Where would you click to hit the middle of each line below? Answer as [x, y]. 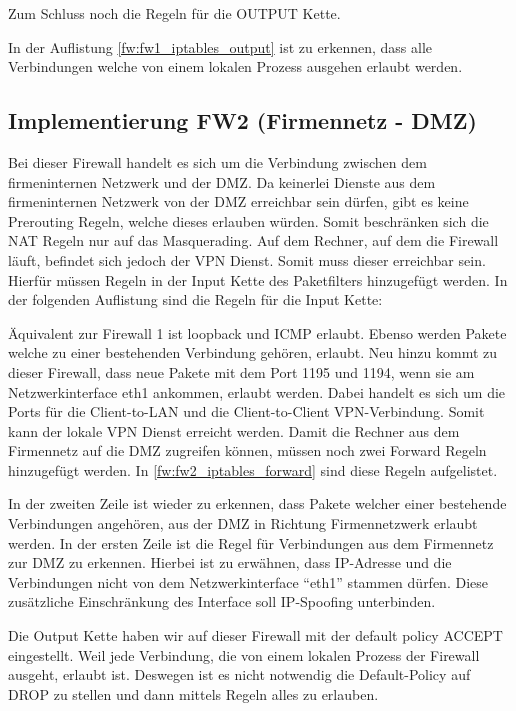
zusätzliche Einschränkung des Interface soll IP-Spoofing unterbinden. [222, 601]
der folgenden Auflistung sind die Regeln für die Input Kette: [195, 299]
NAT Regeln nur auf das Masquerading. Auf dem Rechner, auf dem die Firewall [253, 240]
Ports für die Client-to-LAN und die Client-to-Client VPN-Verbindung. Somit [246, 411]
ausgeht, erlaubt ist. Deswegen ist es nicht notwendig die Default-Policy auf [239, 674]
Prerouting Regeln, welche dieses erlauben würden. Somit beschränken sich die [248, 220]
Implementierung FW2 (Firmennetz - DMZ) [242, 120]
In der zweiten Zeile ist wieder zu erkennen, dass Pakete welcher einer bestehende [257, 503]
